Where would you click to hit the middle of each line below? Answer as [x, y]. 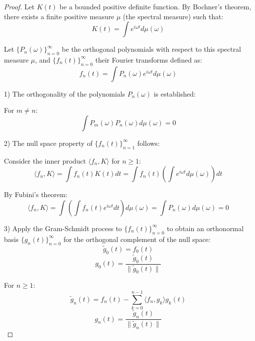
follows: [148, 143]
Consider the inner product [45, 160]
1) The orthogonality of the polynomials [65, 93]
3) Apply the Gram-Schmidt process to [63, 228]
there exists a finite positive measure [59, 16]
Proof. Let [19, 6]
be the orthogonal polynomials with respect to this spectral [151, 49]
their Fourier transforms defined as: [149, 59]
